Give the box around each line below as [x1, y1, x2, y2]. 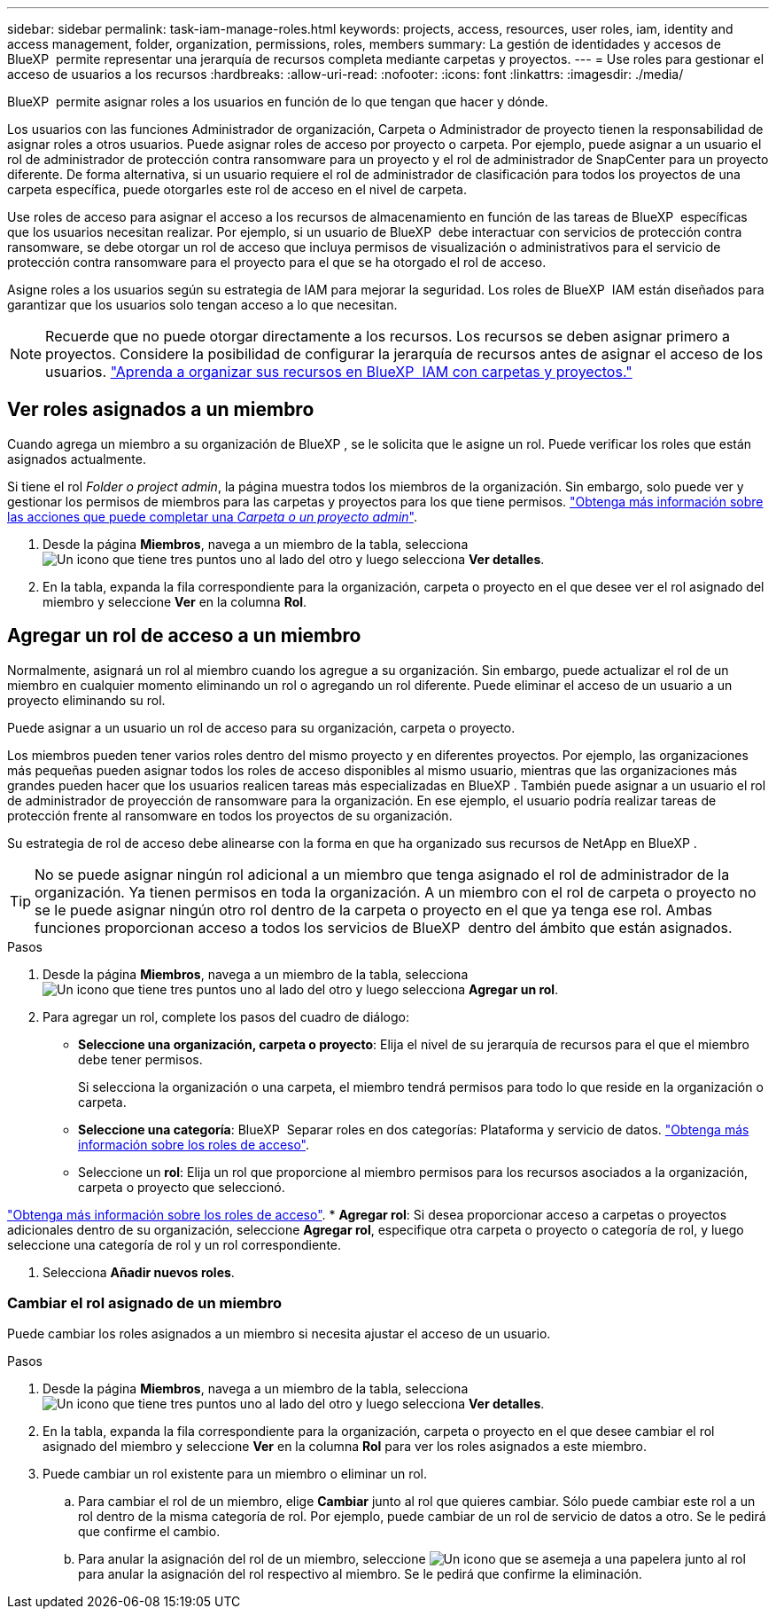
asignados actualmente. [7, 451, 146, 467]
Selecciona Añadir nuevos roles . [43, 1264, 235, 1280]
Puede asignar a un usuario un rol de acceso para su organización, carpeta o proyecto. [7, 719, 516, 735]
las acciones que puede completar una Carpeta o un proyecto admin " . [7, 508, 417, 524]
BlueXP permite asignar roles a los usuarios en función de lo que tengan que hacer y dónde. [7, 94, 548, 109]
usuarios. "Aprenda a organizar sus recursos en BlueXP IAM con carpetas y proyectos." [45, 363, 632, 380]
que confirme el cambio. [78, 1524, 221, 1540]
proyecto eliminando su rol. [7, 692, 166, 708]
